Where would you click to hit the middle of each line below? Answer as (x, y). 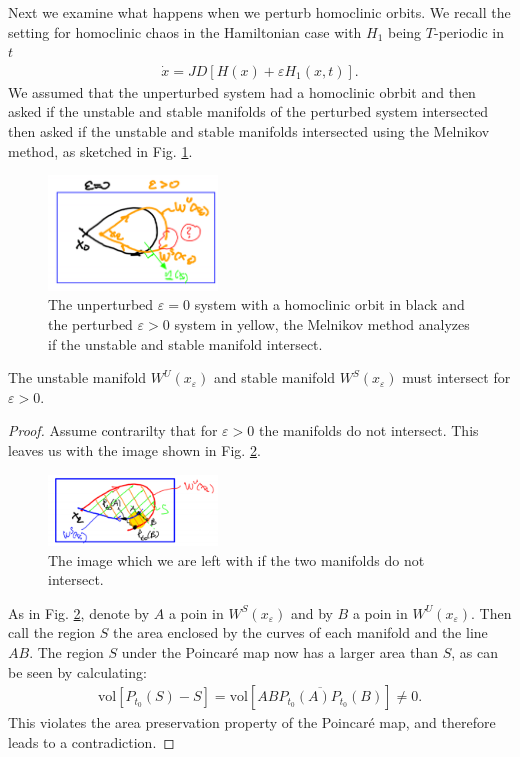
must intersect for (456, 377)
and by (311, 612)
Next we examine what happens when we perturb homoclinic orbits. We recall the (259, 12)
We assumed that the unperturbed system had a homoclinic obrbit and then (242, 91)
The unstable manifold (77, 377)
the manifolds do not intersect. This (368, 430)
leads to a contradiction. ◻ (91, 741)
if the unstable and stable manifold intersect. (185, 343)
